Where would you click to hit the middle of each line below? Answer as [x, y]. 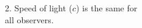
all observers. [29, 19]
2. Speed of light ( [39, 8]
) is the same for [107, 8]
